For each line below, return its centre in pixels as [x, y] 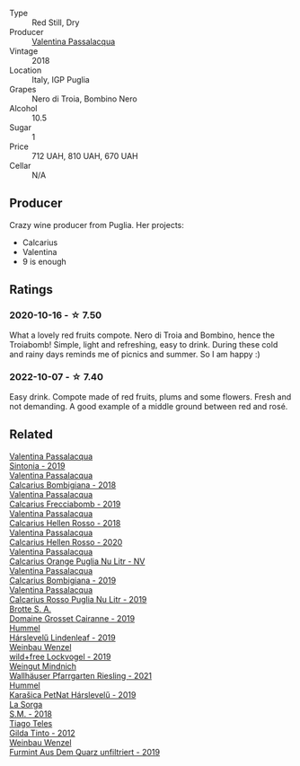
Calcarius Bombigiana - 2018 [63, 485]
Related [31, 435]
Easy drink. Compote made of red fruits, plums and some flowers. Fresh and [150, 396]
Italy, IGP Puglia [61, 79]
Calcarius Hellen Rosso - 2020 [66, 541]
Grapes [23, 89]
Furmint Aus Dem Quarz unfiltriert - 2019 [84, 752]
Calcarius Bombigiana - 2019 [63, 580]
